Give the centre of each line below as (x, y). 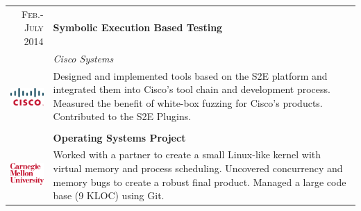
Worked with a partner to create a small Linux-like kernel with (187, 154)
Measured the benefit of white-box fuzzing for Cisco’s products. (188, 102)
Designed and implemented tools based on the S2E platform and (190, 75)
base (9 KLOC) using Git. (109, 195)
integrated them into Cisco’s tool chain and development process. (192, 89)
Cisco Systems (83, 58)
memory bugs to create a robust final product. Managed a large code (200, 182)
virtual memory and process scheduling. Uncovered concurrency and (198, 168)
